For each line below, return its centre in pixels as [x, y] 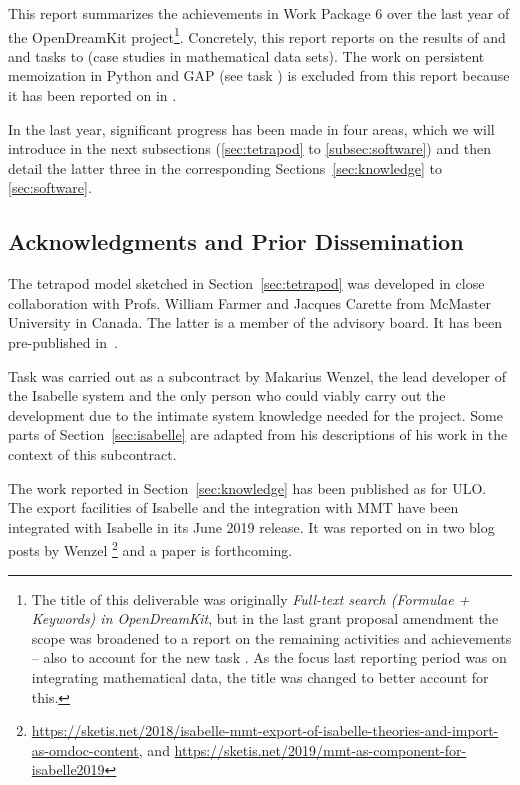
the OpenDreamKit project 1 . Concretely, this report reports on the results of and [257, 35]
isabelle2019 [68, 769]
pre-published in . [63, 341]
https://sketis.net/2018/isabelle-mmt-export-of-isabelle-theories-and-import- [265, 730]
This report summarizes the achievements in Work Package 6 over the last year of [259, 13]
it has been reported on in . [92, 95]
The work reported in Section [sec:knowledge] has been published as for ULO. [247, 487]
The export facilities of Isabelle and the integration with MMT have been [233, 507]
